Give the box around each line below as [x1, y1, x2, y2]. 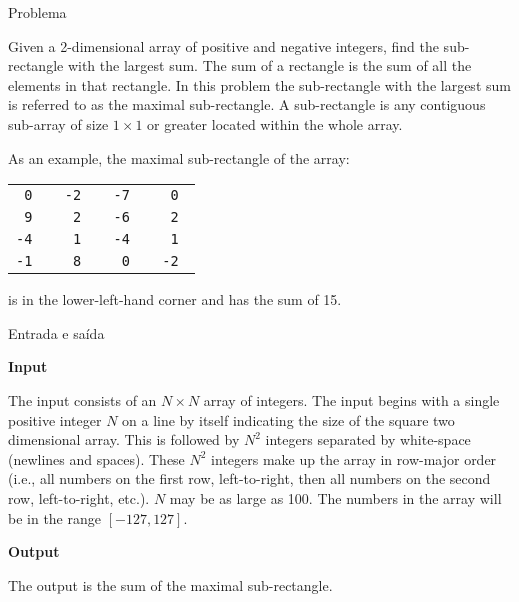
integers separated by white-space [265, 429, 471, 450]
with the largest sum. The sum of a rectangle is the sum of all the [67, 55, 472, 76]
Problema [8, 2, 67, 22]
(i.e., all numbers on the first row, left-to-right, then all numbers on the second [8, 468, 491, 489]
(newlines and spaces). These [8, 448, 185, 469]
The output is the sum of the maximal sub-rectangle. [8, 574, 333, 595]
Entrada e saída [8, 322, 105, 343]
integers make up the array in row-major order [211, 448, 497, 469]
